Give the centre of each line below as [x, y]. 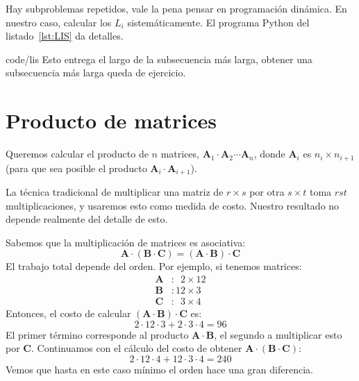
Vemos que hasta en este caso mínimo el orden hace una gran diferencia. [159, 369]
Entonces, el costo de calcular [68, 313]
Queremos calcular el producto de [77, 154]
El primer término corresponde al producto [97, 334]
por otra [267, 192]
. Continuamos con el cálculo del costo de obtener [136, 348]
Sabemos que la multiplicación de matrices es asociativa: [126, 242]
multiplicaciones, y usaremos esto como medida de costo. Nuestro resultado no [173, 205]
